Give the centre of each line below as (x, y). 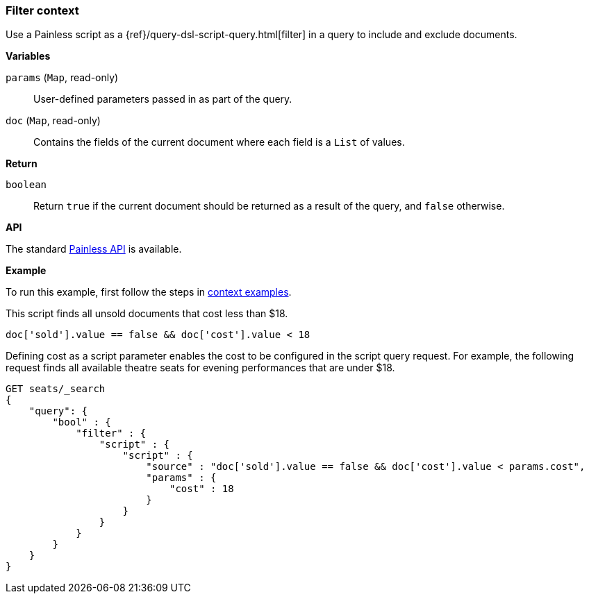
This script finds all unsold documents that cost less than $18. (147, 314)
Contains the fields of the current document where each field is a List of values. (219, 142)
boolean (26, 185)
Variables (28, 56)
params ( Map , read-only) (62, 78)
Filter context (42, 10)
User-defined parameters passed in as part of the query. (163, 99)
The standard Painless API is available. (94, 249)
